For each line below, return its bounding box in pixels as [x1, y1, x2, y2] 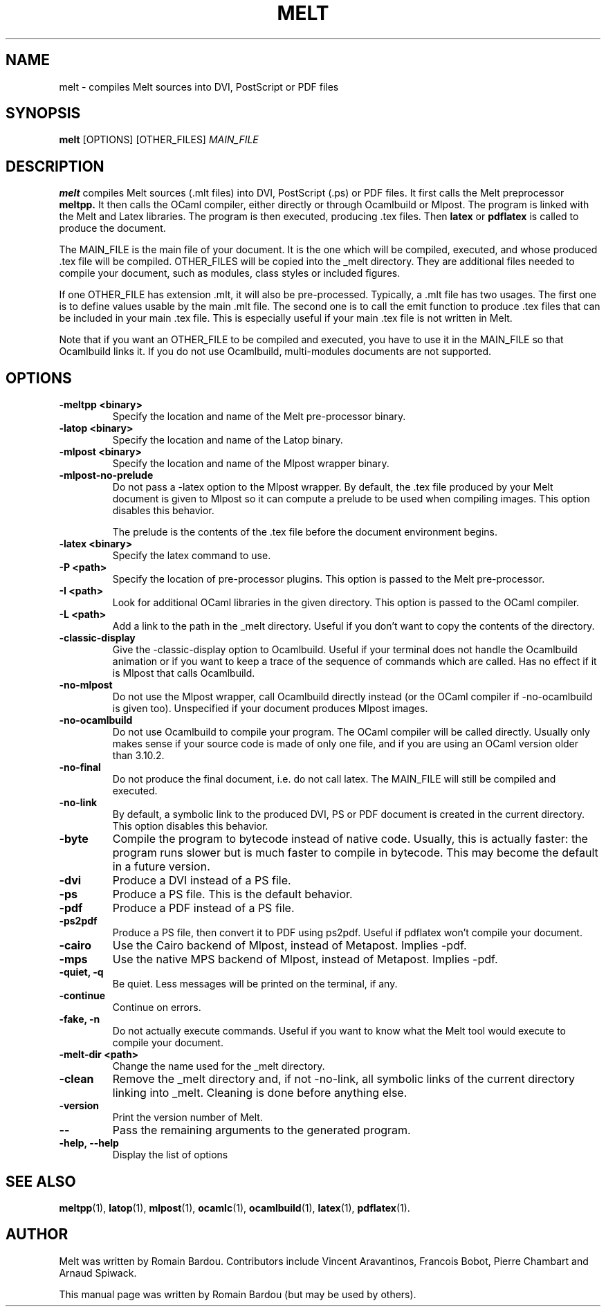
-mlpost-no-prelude [59, 469, 154, 482]
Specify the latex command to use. [112, 549, 271, 562]
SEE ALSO [6, 1172, 76, 1190]
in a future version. [112, 859, 210, 874]
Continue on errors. [112, 1001, 201, 1014]
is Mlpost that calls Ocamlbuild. [112, 667, 255, 680]
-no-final [59, 761, 101, 774]
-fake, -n [59, 1013, 100, 1026]
